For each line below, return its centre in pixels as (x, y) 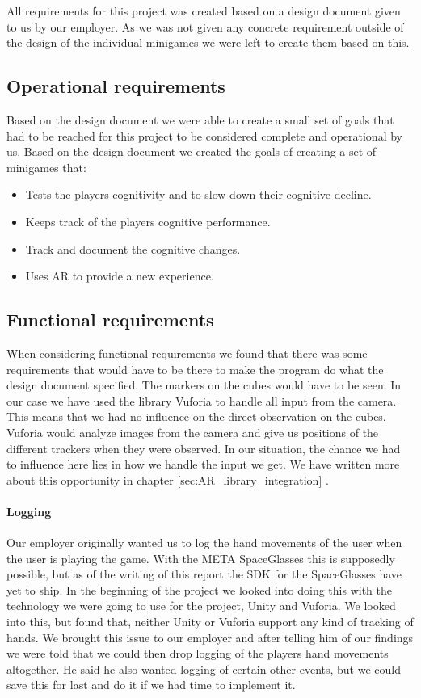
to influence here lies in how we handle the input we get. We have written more (203, 464)
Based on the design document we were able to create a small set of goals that (200, 119)
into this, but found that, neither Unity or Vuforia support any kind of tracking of (210, 622)
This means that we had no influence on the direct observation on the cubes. (196, 416)
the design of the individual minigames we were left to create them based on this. (208, 42)
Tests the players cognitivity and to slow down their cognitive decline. (198, 194)
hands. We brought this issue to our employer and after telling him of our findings (210, 637)
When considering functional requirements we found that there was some (187, 353)
